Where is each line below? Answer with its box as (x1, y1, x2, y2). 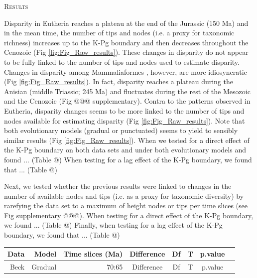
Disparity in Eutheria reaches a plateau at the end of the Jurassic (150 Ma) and (4, 17, 249, 28)
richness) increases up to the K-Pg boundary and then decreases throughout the (4, 37, 249, 47)
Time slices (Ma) (63, 249, 123, 259)
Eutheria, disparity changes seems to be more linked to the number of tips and (4, 105, 245, 116)
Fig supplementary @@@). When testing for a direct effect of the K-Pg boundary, (4, 210, 254, 220)
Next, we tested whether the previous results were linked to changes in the (4, 181, 232, 191)
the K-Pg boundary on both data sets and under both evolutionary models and (4, 144, 246, 155)
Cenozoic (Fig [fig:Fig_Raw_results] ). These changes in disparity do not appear (4, 47, 249, 57)
